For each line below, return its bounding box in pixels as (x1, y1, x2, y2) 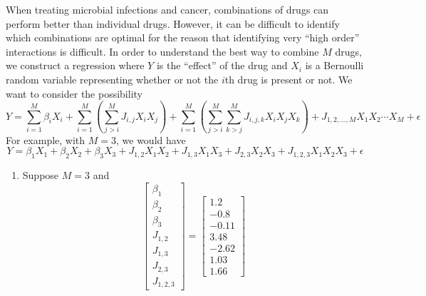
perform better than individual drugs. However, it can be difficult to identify (6, 16, 340, 31)
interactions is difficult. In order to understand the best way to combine (6, 44, 319, 58)
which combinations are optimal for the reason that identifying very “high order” (6, 30, 360, 45)
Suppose (22, 168, 59, 183)
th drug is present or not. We (224, 71, 353, 86)
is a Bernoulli (305, 58, 364, 73)
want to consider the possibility (6, 86, 142, 101)
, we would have (116, 132, 186, 147)
